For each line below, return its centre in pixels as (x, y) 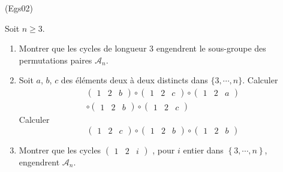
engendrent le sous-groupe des (211, 48)
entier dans (203, 150)
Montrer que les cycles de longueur (83, 48)
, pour (164, 150)
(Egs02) (19, 8)
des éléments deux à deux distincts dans (134, 80)
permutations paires (55, 60)
